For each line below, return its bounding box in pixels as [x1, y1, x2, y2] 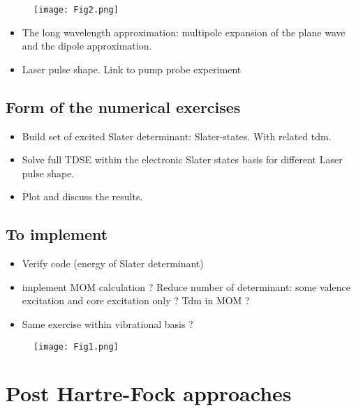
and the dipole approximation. [22, 38, 152, 53]
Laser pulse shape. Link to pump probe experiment [22, 61, 242, 76]
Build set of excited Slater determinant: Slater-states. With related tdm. [22, 128, 332, 143]
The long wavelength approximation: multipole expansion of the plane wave [22, 24, 346, 39]
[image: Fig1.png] [34, 341, 119, 352]
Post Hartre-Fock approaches [6, 379, 292, 408]
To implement [6, 223, 108, 245]
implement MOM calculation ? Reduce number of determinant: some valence [22, 279, 350, 294]
